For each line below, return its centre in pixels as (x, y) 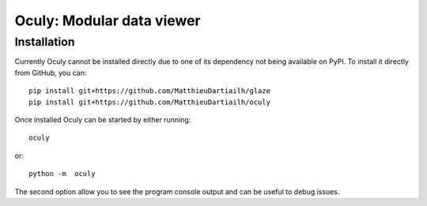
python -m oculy (62, 174)
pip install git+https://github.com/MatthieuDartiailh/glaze (149, 91)
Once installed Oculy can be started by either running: (103, 119)
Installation (45, 42)
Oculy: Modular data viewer (108, 21)
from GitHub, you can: (51, 73)
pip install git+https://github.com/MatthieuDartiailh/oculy (149, 102)
